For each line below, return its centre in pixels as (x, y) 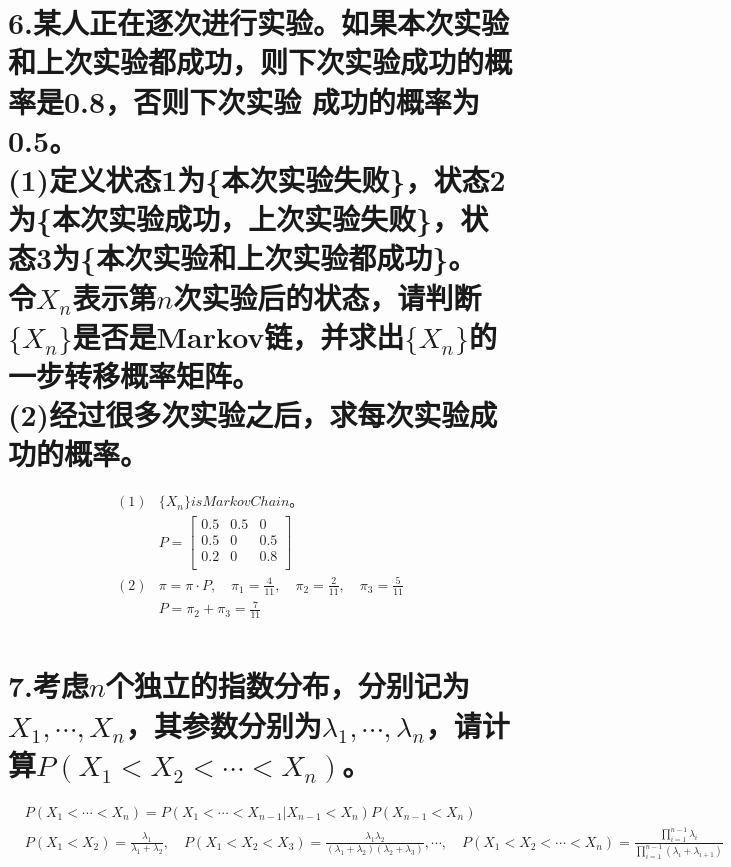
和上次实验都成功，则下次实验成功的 (246, 61)
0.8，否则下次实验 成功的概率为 (272, 100)
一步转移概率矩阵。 (134, 374)
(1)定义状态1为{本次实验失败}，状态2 (257, 178)
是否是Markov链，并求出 (238, 335)
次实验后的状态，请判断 (327, 296)
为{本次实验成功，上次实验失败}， (234, 218)
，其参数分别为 (223, 724)
